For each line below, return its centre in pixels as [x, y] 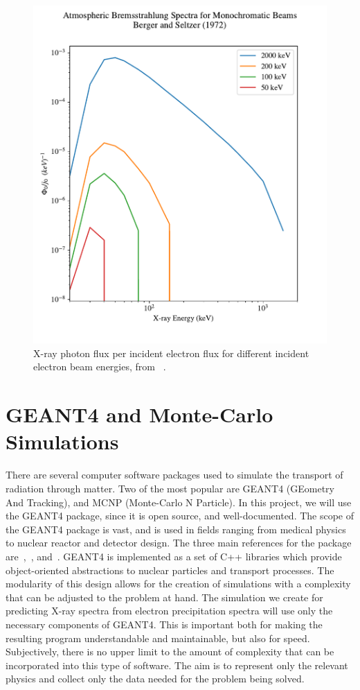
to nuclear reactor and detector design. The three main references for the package [179, 543]
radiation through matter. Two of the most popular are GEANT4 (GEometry [170, 488]
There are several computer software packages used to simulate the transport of [174, 475]
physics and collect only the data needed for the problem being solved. [155, 679]
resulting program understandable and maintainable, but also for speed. [158, 638]
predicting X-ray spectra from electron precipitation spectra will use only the [169, 611]
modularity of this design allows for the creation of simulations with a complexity [178, 584]
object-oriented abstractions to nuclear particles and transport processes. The [170, 570]
